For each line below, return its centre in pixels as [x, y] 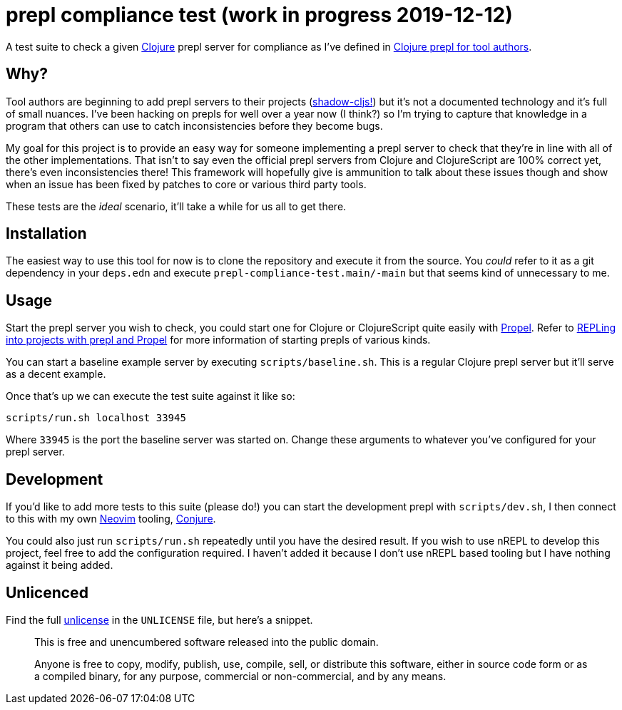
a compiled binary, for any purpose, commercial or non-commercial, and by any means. [240, 676]
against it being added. [60, 565]
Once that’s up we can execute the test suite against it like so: [151, 396]
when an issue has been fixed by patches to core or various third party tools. [186, 184]
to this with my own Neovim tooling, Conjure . [111, 519]
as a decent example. [56, 374]
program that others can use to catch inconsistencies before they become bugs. [194, 125]
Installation [46, 234]
